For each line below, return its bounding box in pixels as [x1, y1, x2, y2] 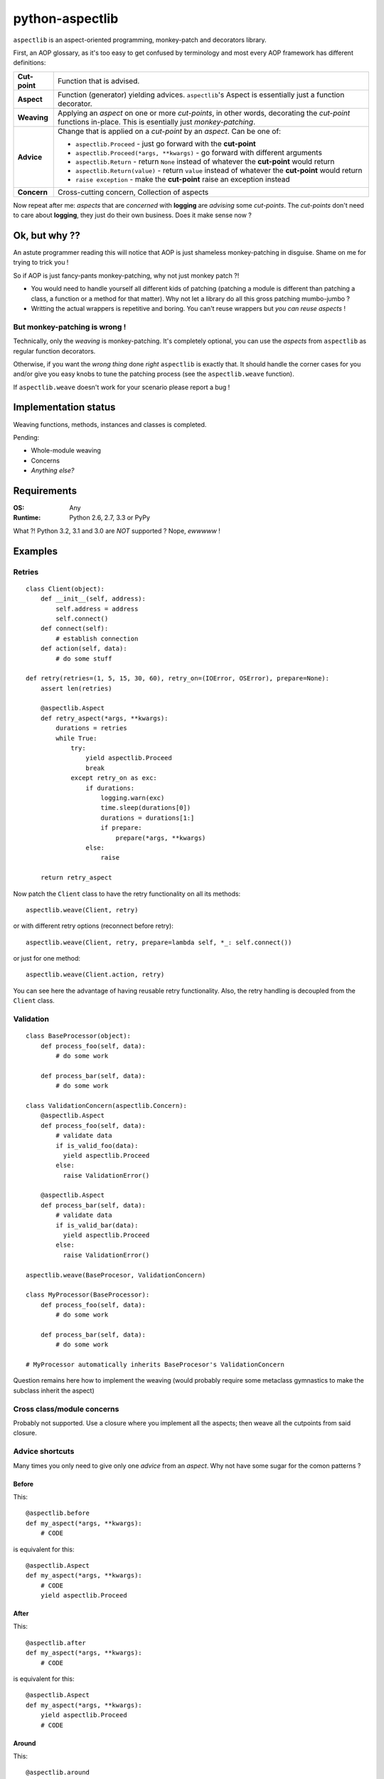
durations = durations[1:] [100, 813, 195, 822]
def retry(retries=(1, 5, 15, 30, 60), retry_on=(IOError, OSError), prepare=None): [26, 675, 330, 682]
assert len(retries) [40, 684, 112, 692]
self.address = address [55, 605, 139, 613]
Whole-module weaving [31, 446, 101, 455]
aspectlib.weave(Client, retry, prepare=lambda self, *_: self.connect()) [26, 938, 292, 946]
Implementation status [13, 401, 116, 413]
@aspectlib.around [26, 1768, 90, 1777]
